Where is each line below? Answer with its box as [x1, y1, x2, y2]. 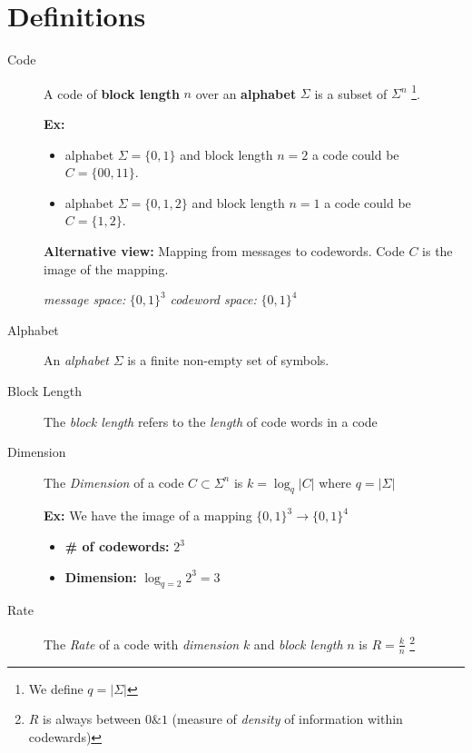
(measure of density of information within [172, 709, 403, 728]
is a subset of [314, 84, 388, 103]
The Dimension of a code [44, 472, 184, 491]
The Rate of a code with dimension [44, 634, 240, 653]
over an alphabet [195, 84, 297, 103]
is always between [43, 709, 142, 728]
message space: [44, 290, 126, 309]
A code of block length [44, 84, 180, 103]
